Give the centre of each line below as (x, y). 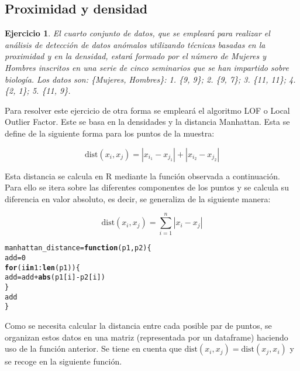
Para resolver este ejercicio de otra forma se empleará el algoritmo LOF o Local (147, 110)
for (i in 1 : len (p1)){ (42, 268)
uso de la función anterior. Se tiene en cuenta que (93, 348)
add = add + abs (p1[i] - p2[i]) (55, 278)
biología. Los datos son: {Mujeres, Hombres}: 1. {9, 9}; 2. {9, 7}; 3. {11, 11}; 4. (150, 79)
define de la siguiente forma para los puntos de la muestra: (110, 133)
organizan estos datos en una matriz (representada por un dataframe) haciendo (146, 337)
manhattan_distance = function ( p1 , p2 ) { (78, 248)
